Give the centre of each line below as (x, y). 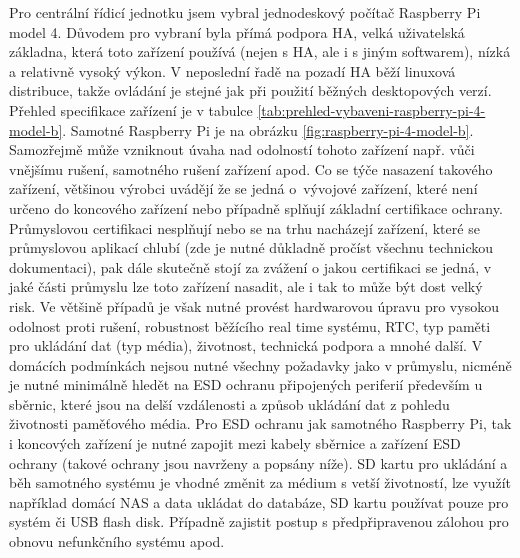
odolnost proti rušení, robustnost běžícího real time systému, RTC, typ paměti (250, 325)
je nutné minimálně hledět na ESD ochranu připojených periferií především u (246, 384)
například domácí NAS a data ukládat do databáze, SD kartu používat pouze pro (259, 501)
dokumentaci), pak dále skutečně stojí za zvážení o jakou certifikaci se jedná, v (250, 266)
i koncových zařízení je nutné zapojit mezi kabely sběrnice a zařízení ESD (235, 443)
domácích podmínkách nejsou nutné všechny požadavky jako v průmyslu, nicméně (260, 364)
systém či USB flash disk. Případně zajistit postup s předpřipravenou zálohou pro (259, 521)
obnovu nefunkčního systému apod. (117, 541)
